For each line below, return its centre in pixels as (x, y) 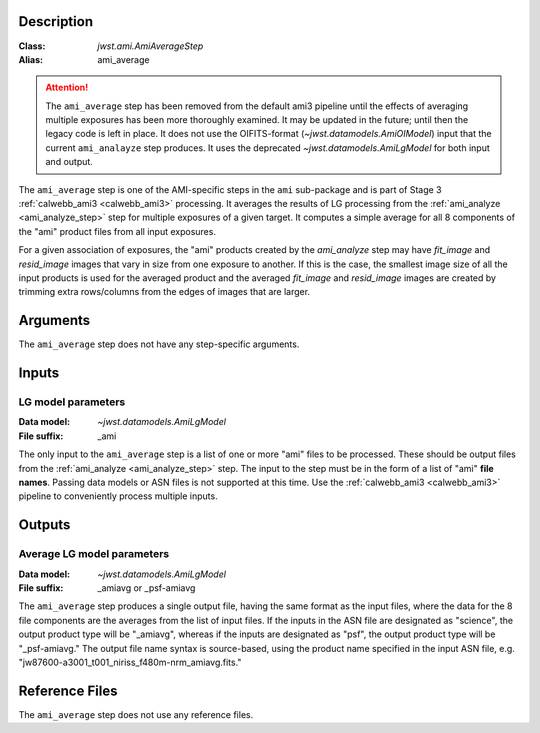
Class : (32, 46)
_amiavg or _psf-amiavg (146, 587)
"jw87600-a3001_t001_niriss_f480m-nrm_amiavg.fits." (130, 662)
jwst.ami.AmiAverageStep (150, 46)
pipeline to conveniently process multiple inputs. (118, 496)
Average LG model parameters (94, 554)
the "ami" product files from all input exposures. (117, 231)
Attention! (67, 87)
